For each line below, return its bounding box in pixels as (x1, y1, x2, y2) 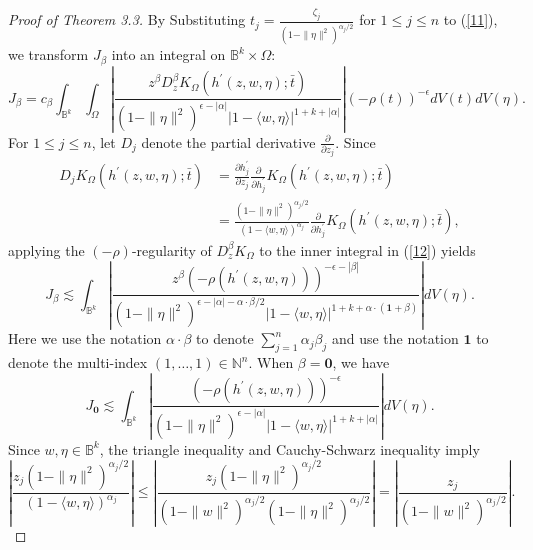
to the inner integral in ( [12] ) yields (259, 239, 476, 260)
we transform (8, 44, 89, 65)
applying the (8, 239, 85, 260)
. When (248, 352, 294, 373)
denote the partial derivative (141, 131, 316, 152)
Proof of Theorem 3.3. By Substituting (8, 9, 246, 30)
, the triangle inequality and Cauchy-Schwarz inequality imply (99, 438, 480, 459)
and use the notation (331, 328, 459, 349)
